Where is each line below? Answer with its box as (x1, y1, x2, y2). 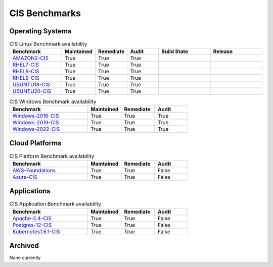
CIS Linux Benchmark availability (9, 40, 87, 47)
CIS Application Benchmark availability (9, 200, 101, 207)
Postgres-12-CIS (12, 221, 52, 228)
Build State (161, 48, 189, 55)
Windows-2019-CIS (12, 119, 59, 126)
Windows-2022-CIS (12, 125, 60, 132)
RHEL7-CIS (12, 61, 39, 68)
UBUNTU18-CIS (12, 81, 51, 88)
